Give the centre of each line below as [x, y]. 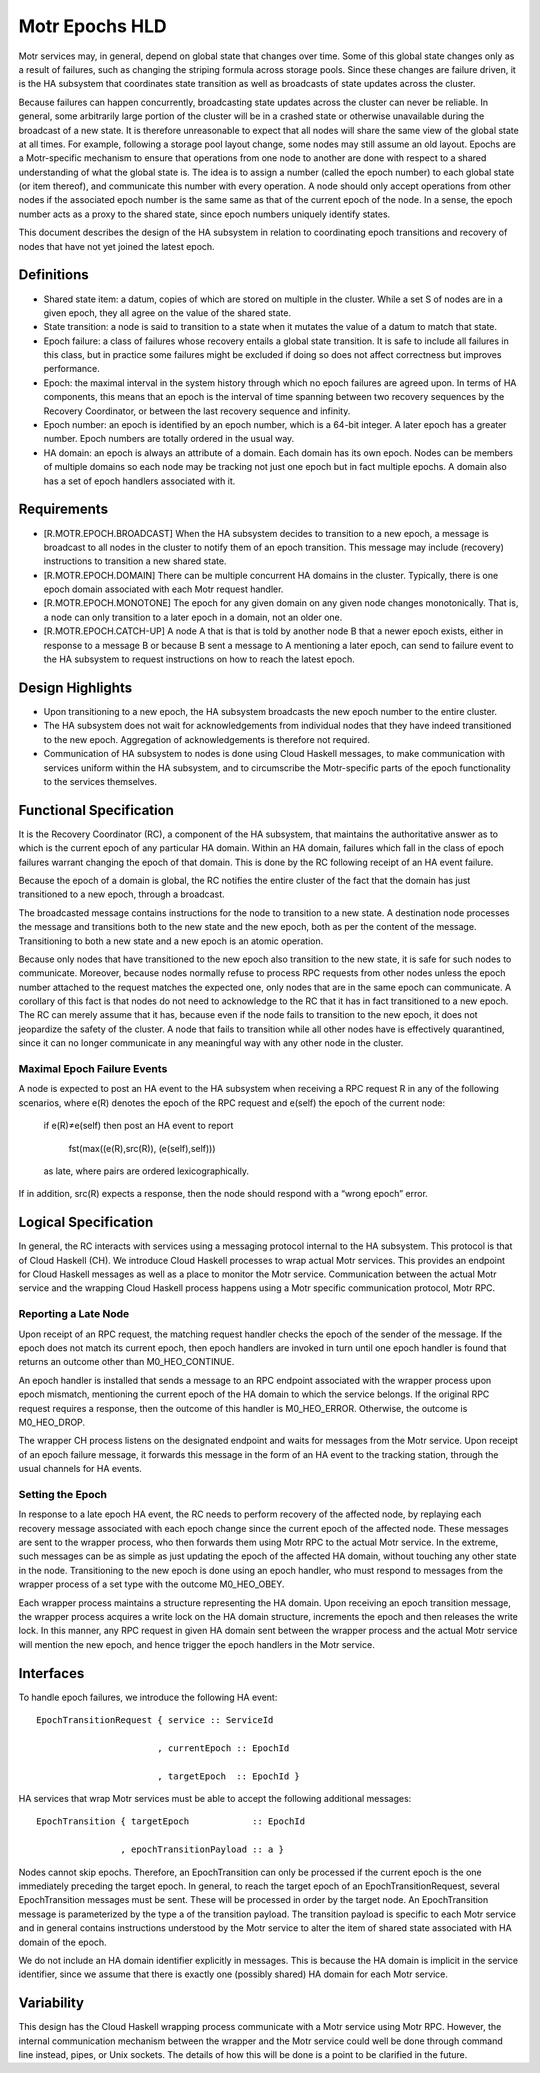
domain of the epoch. [62, 1942]
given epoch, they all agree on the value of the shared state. [167, 312]
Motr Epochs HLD [92, 26]
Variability [51, 2003]
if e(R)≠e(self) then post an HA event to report [138, 1126]
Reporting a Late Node [74, 1314]
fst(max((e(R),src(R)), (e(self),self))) [142, 1148]
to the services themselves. [100, 781]
